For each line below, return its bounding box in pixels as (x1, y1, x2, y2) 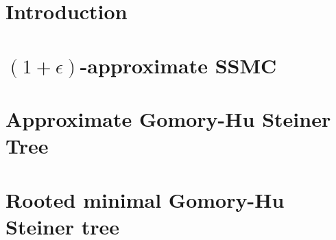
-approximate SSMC (80, 51, 277, 79)
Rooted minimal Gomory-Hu (5, 185, 285, 213)
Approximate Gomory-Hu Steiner (5, 104, 331, 132)
